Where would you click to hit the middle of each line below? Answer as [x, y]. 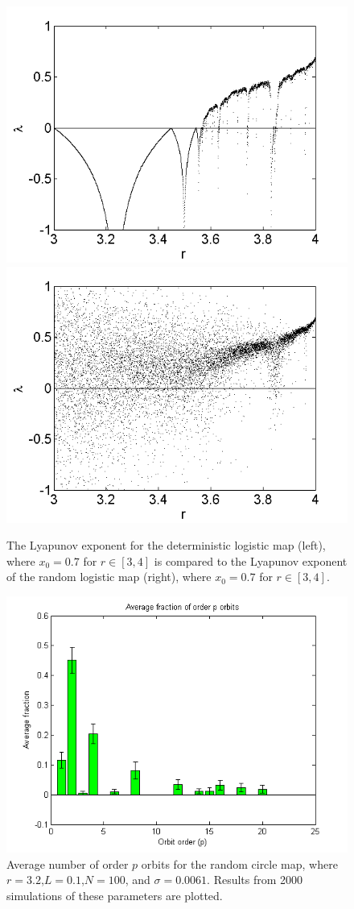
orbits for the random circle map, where [239, 863]
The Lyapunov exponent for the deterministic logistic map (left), [166, 545]
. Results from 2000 [255, 880]
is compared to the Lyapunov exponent [251, 560]
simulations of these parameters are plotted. [115, 895]
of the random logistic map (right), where [109, 577]
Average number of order [68, 863]
